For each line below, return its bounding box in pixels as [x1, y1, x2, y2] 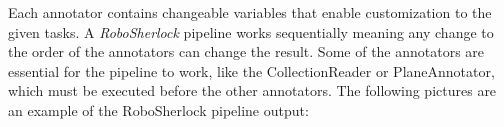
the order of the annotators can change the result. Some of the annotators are [8, 41, 485, 62]
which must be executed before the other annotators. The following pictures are [8, 80, 497, 101]
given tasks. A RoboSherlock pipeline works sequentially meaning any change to [8, 21, 494, 42]
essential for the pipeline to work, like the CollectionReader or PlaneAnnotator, [8, 60, 495, 81]
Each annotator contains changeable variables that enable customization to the [8, 2, 492, 22]
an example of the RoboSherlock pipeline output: [8, 99, 309, 120]
